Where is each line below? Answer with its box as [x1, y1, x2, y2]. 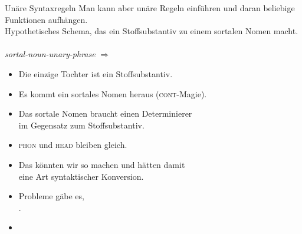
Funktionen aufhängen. [5, 13, 88, 25]
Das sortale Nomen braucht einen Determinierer [18, 107, 192, 120]
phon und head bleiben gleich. [18, 139, 127, 151]
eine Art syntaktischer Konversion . [18, 170, 144, 182]
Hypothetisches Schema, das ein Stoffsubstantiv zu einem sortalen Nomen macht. [5, 25, 298, 37]
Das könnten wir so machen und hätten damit [18, 158, 185, 170]
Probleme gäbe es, [18, 190, 84, 202]
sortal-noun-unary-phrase [5, 48, 96, 60]
